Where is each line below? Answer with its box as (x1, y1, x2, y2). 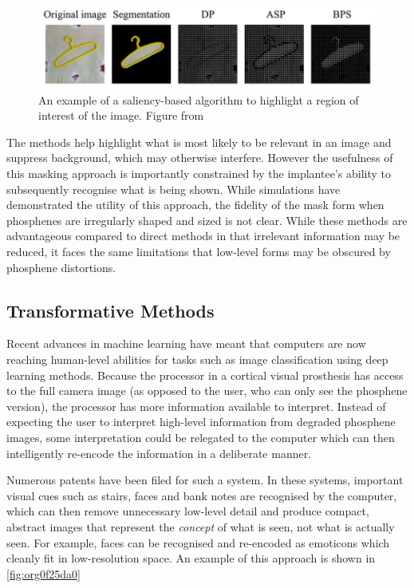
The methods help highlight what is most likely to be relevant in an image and (6, 133, 392, 150)
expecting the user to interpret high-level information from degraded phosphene (6, 413, 396, 430)
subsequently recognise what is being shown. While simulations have (6, 180, 341, 197)
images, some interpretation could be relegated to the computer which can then (6, 429, 395, 445)
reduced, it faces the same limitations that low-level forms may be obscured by (6, 243, 391, 260)
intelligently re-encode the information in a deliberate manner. (6, 444, 312, 461)
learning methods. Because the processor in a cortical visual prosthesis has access (6, 366, 404, 383)
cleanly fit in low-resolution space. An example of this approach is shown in (6, 550, 376, 566)
